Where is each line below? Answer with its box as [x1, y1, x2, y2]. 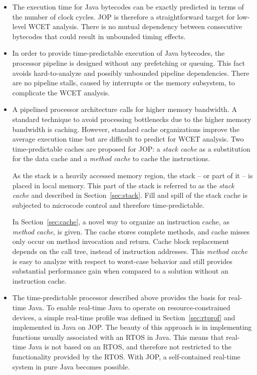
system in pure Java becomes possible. [12, 361, 130, 371]
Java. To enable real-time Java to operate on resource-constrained [28, 302, 230, 313]
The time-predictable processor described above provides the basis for [12, 292, 226, 303]
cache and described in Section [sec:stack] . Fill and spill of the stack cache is [12, 190, 247, 200]
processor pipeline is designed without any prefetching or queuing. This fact [12, 57, 245, 68]
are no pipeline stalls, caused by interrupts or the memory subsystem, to [12, 77, 235, 88]
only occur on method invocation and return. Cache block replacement [12, 236, 229, 246]
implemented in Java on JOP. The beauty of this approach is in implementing [12, 322, 252, 332]
